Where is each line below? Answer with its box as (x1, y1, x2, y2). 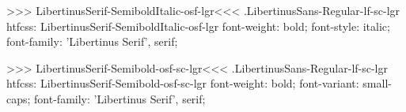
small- (362, 75, 392, 91)
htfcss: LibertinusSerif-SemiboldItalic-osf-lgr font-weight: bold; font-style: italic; (6, 17, 390, 34)
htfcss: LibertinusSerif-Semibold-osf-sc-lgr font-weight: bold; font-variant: (6, 75, 359, 91)
